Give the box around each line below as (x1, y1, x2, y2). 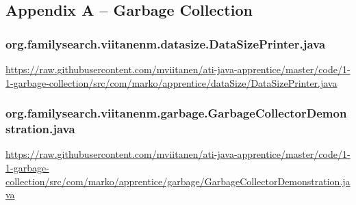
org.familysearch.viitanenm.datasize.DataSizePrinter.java (5, 35, 326, 52)
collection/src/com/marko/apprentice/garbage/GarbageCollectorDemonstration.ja (5, 174, 351, 188)
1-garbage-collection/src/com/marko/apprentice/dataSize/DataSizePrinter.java (5, 75, 338, 90)
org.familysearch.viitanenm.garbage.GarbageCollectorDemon (5, 105, 347, 122)
